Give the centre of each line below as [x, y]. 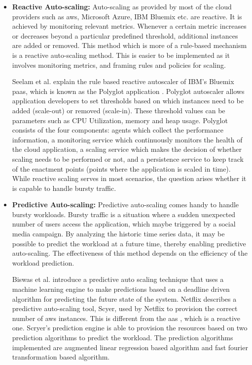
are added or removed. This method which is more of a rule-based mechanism [129, 45]
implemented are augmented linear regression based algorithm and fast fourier [130, 347]
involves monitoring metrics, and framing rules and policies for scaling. [119, 65]
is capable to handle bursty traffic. [64, 188]
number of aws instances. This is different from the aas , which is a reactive [126, 318]
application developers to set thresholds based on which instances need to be [128, 101]
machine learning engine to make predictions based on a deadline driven [121, 289]
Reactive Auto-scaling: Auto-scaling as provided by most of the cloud [122, 6]
